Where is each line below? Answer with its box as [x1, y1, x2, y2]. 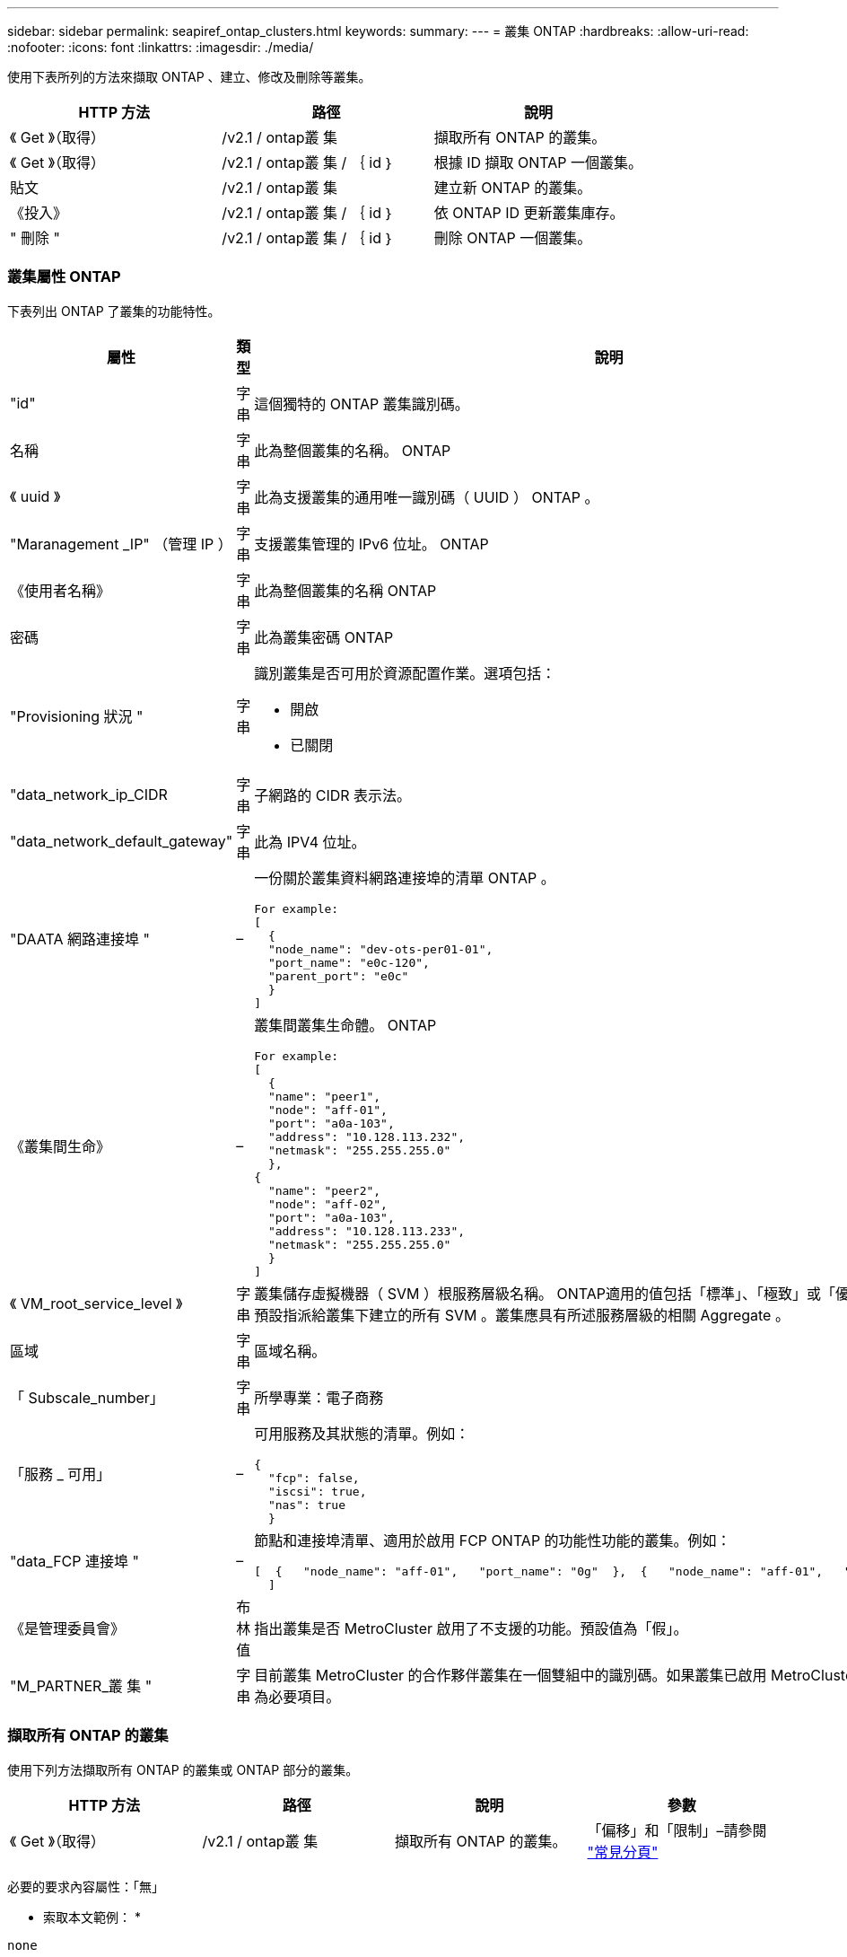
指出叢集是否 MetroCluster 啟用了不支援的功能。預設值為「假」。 [254, 1619, 688, 1637]
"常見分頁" [587, 1842, 659, 1861]
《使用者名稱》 [10, 581, 111, 600]
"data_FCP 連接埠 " [10, 1551, 139, 1570]
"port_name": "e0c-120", [267, 955, 430, 970]
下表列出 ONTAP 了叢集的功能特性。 [7, 303, 221, 319]
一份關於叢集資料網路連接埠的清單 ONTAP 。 [254, 868, 555, 887]
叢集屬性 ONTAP [7, 268, 121, 286]
